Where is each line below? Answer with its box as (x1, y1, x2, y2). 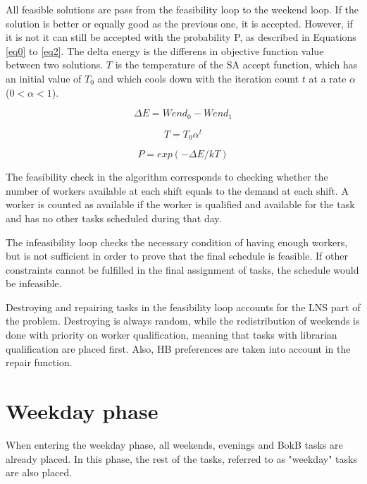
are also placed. (6, 465, 73, 480)
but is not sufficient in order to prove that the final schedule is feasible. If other (6, 248, 348, 263)
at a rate (309, 71, 347, 85)
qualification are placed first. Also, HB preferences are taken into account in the (6, 341, 351, 356)
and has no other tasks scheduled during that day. (6, 210, 222, 225)
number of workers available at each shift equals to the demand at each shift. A (6, 183, 349, 198)
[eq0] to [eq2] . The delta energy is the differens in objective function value (6, 43, 324, 58)
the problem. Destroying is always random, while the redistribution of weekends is (6, 313, 360, 328)
